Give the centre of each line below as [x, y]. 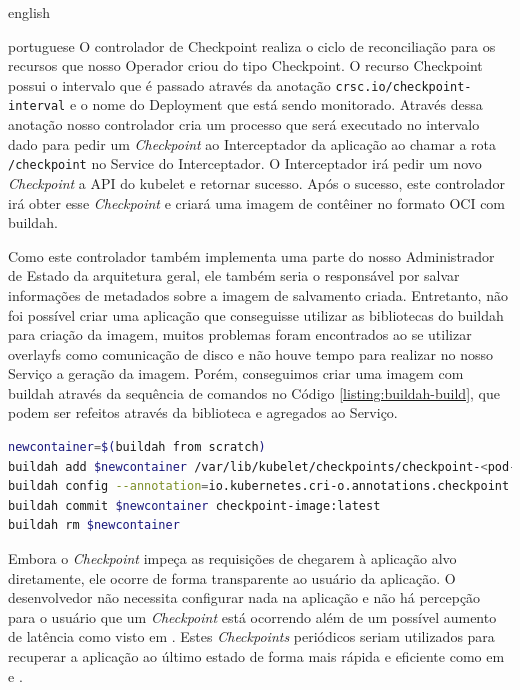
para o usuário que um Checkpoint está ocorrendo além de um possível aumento [252, 616]
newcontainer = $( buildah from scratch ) [137, 447]
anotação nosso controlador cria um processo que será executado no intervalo [244, 124]
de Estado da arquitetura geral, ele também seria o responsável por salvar [234, 275]
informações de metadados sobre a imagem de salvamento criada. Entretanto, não [258, 294]
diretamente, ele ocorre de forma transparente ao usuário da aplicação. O [232, 577]
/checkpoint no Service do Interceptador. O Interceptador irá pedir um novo [245, 163]
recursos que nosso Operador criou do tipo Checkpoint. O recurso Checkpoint [245, 65]
